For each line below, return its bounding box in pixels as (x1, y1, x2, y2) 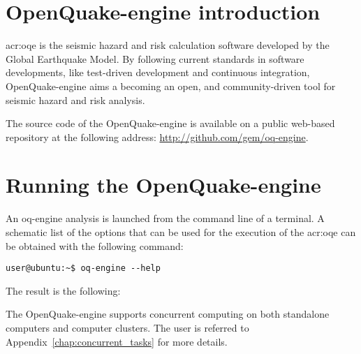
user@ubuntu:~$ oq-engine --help (6, 263, 161, 274)
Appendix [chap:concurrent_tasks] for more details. (6, 334, 228, 348)
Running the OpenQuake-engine (6, 170, 321, 199)
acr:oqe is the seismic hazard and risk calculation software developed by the (6, 38, 330, 52)
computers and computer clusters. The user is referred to (6, 320, 249, 335)
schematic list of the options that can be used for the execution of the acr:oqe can (6, 225, 356, 239)
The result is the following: (6, 283, 121, 297)
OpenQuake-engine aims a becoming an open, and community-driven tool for (6, 78, 336, 93)
